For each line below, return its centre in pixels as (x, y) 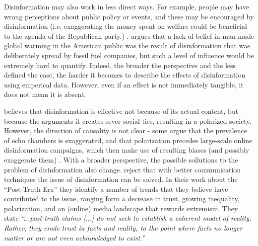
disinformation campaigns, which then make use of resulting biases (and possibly (127, 150)
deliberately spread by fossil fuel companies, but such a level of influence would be (129, 55)
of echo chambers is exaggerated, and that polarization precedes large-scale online (128, 140)
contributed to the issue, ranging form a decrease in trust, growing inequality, (122, 199)
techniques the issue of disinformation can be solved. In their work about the (121, 179)
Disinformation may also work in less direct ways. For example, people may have (127, 6)
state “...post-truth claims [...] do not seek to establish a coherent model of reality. (128, 218)
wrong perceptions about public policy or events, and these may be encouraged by (129, 16)
